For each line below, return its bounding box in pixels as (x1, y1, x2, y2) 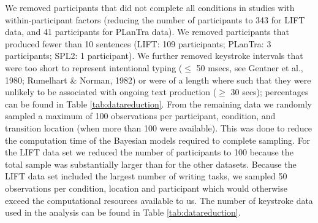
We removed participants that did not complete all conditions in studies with (5, 1, 295, 14)
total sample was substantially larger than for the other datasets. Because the (5, 157, 297, 170)
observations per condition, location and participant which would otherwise (5, 181, 287, 194)
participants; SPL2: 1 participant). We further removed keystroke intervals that (5, 49, 303, 62)
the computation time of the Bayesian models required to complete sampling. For (5, 133, 311, 146)
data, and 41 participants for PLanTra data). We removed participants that (5, 25, 289, 38)
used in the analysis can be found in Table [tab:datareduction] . (5, 206, 241, 219)
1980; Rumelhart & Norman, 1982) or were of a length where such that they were (5, 73, 311, 86)
